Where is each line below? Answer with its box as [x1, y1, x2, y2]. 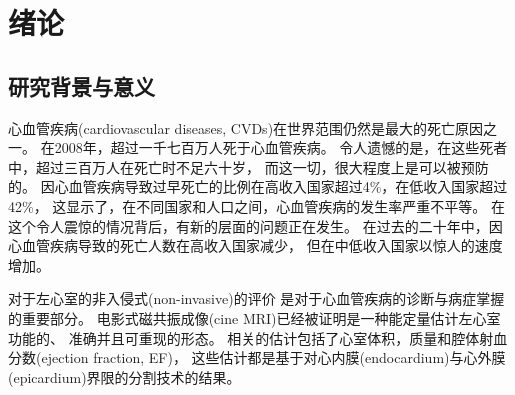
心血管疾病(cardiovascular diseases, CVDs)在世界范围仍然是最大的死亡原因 [8, 117, 484, 138]
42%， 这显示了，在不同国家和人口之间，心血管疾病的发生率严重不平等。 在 [8, 195, 505, 216]
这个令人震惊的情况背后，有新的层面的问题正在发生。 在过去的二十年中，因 [8, 215, 503, 236]
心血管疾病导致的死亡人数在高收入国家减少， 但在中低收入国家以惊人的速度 [8, 235, 503, 256]
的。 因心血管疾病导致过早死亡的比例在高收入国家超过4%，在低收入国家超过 [8, 176, 508, 197]
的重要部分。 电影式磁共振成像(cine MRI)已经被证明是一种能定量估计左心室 [8, 307, 501, 328]
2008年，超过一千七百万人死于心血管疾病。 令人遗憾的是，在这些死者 [54, 137, 508, 158]
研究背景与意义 [8, 70, 155, 101]
